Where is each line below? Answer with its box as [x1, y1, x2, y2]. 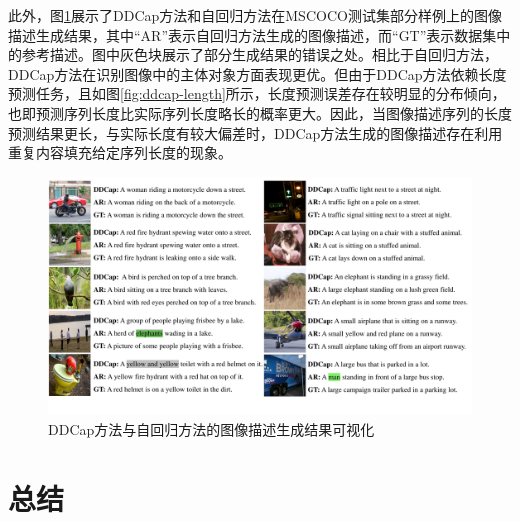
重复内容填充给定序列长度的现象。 [8, 142, 232, 163]
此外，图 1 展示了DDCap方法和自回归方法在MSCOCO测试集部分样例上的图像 [8, 5, 502, 25]
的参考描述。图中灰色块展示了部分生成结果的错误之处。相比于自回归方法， [8, 44, 498, 65]
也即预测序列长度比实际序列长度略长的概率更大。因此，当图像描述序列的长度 [8, 102, 512, 123]
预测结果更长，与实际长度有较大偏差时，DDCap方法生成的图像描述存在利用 [8, 122, 503, 143]
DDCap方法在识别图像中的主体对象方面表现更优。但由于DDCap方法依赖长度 [8, 63, 507, 84]
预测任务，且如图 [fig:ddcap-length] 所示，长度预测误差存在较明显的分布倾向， [8, 83, 506, 104]
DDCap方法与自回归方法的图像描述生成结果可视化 [48, 418, 375, 439]
